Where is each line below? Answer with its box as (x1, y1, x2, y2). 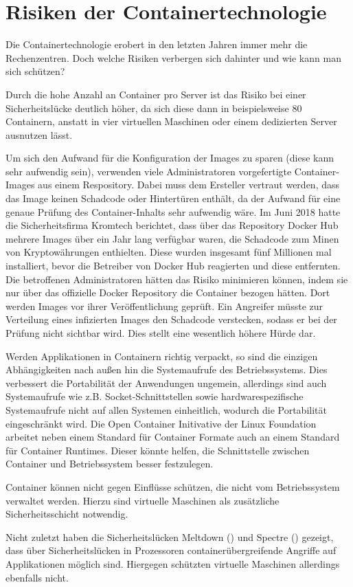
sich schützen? (5, 64, 65, 78)
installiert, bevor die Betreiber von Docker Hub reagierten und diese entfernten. (5, 258, 341, 273)
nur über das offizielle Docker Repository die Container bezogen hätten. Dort (5, 285, 330, 300)
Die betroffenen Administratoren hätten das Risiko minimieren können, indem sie (5, 272, 348, 286)
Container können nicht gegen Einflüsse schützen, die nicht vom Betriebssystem (5, 479, 340, 494)
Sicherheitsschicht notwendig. (5, 507, 128, 521)
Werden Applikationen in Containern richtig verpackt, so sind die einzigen (5, 348, 318, 363)
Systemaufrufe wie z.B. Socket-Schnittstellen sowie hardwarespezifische (5, 389, 304, 403)
